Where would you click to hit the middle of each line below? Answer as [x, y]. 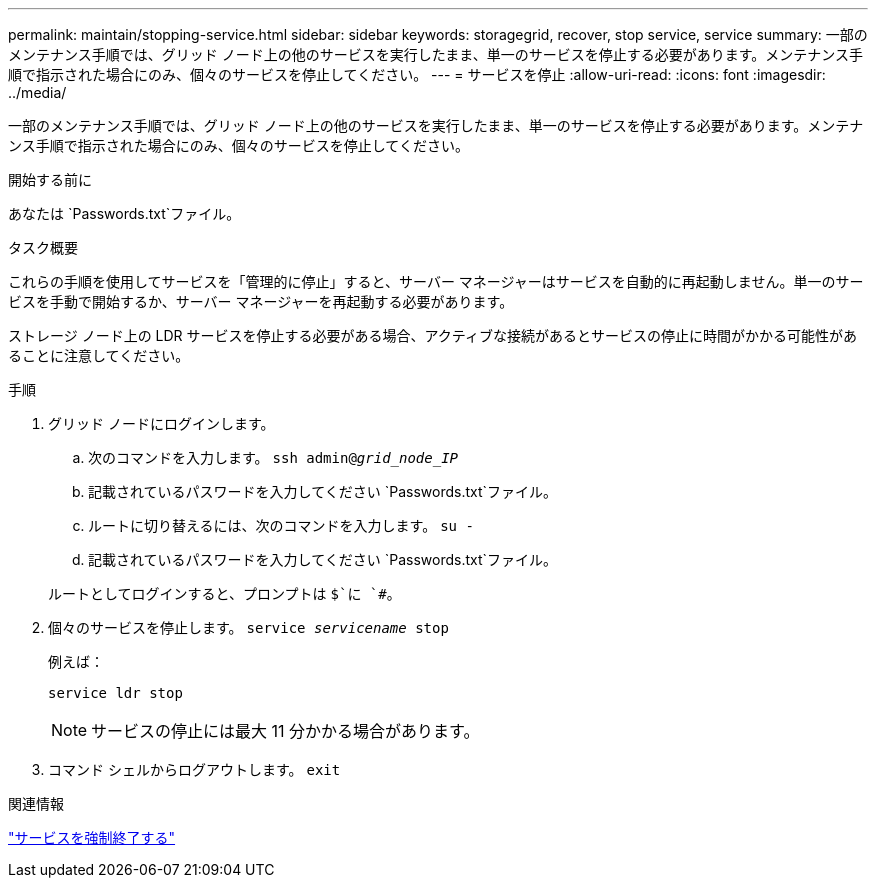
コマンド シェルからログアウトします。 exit [194, 769]
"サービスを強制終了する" [92, 837]
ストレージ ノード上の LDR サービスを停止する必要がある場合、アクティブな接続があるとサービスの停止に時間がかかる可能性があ [433, 335]
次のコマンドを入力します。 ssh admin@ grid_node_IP [273, 457]
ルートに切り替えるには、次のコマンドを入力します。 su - [281, 525]
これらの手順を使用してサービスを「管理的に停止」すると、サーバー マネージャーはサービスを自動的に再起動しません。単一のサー [436, 281]
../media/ [37, 92]
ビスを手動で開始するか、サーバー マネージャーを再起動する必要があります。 [261, 301]
